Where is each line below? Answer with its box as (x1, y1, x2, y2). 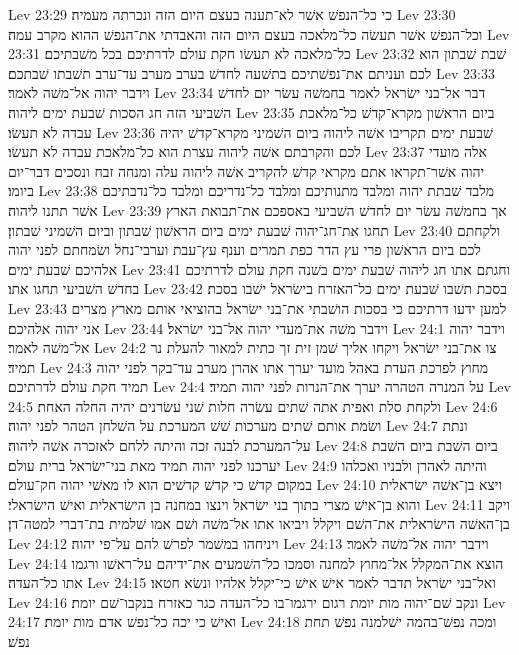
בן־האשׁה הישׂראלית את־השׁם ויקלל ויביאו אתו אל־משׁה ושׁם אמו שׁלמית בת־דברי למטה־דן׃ (8, 513, 510, 534)
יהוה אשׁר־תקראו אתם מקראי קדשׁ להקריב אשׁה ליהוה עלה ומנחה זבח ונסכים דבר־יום (8, 160, 485, 181)
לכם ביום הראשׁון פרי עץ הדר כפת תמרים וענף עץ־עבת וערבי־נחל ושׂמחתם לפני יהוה (8, 239, 481, 260)
